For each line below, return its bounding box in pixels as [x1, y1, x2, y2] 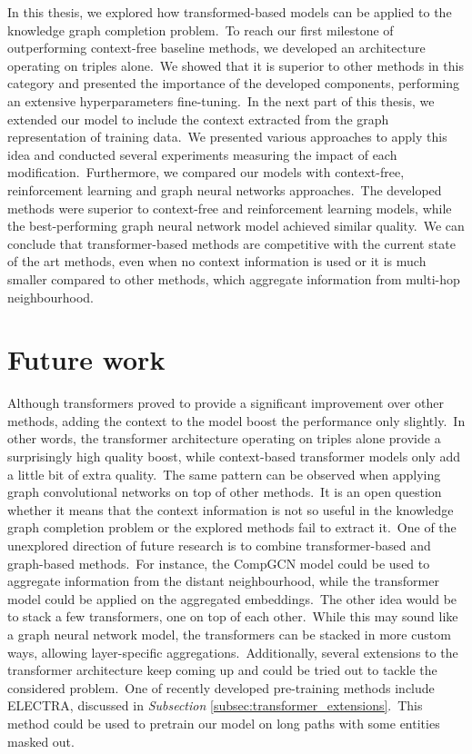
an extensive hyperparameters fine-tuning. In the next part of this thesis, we [7, 91, 435, 110]
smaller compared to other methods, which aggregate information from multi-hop [7, 269, 460, 288]
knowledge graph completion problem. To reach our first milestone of [7, 20, 394, 39]
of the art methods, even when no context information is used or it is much [7, 252, 427, 271]
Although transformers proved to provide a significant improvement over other [7, 393, 445, 412]
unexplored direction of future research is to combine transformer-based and [7, 535, 431, 554]
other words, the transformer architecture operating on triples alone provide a [7, 429, 441, 448]
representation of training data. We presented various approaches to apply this [7, 127, 447, 146]
